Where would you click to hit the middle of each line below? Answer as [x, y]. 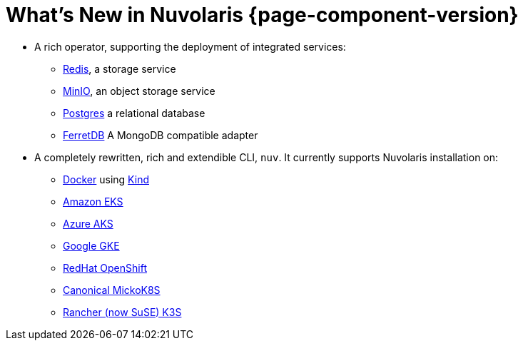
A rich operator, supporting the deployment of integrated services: [190, 46]
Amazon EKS [93, 201]
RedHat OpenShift [105, 268]
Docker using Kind [106, 179]
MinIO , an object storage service [139, 91]
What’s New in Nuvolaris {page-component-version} [262, 15]
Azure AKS [88, 223]
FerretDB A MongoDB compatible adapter [161, 135]
